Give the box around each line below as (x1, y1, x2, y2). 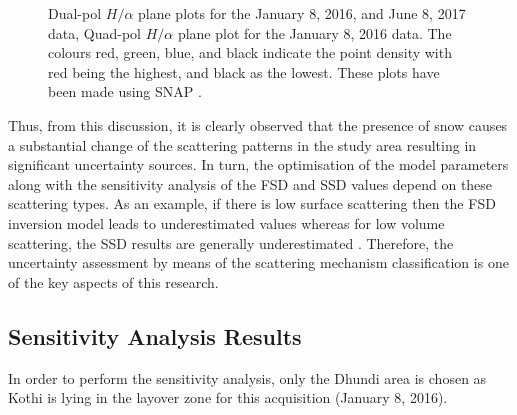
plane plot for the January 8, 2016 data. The (177, 22, 452, 43)
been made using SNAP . (48, 81, 202, 102)
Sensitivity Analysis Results (8, 320, 302, 351)
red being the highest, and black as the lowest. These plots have (48, 61, 440, 82)
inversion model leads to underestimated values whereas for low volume (8, 212, 445, 233)
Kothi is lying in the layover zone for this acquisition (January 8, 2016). (8, 387, 448, 408)
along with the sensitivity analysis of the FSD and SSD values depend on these (8, 173, 493, 194)
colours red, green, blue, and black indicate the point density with (48, 42, 452, 63)
